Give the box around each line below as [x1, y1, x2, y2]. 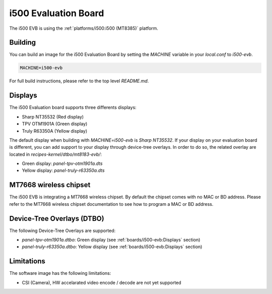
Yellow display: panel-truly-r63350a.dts [22, 167, 105, 173]
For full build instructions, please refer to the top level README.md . [9, 78, 149, 84]
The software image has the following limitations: [9, 270, 111, 276]
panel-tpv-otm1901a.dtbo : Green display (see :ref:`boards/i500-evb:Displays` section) [22, 237, 200, 243]
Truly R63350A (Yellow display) [22, 128, 88, 134]
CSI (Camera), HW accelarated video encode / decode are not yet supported [22, 279, 181, 285]
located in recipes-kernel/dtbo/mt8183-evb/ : [9, 151, 102, 157]
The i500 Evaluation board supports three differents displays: [9, 104, 137, 110]
